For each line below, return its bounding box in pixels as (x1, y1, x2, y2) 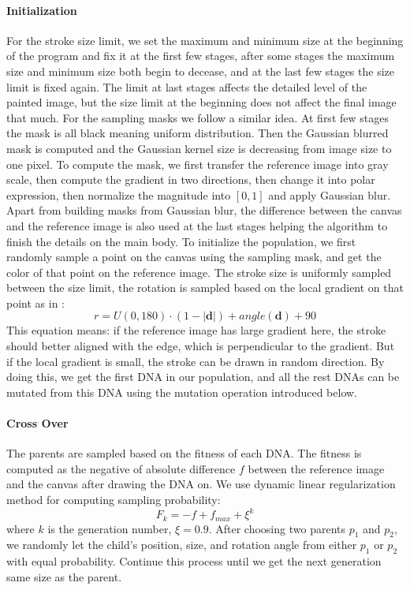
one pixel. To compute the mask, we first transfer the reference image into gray (6, 155, 389, 172)
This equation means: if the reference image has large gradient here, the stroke (6, 322, 386, 338)
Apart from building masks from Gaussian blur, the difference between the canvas (6, 202, 402, 218)
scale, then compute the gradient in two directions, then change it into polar (6, 171, 375, 188)
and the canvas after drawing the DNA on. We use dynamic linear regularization (6, 476, 396, 492)
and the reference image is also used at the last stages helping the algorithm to (6, 217, 388, 233)
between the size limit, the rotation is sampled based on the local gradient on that (6, 279, 404, 296)
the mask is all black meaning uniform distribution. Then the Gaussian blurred (6, 125, 389, 141)
